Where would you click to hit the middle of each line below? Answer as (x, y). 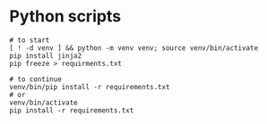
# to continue (36, 79)
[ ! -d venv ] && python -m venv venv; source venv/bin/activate (133, 48)
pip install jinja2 (46, 55)
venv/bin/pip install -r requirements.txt (90, 87)
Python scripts (65, 17)
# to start (30, 40)
